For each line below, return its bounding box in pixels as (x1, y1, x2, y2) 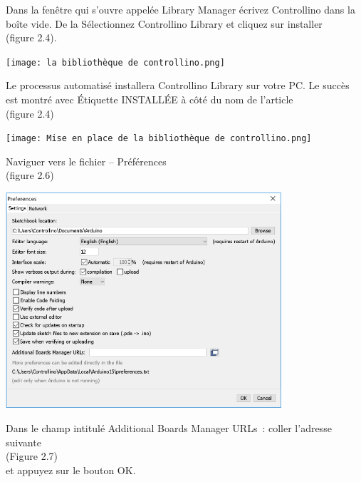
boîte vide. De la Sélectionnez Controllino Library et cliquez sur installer (6, 16, 323, 31)
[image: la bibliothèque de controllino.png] (6, 57, 225, 68)
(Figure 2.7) (6, 448, 58, 463)
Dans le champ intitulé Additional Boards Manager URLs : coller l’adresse (6, 421, 332, 436)
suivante (6, 434, 41, 449)
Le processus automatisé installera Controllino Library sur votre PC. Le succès (6, 78, 350, 93)
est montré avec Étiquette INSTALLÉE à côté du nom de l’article (6, 92, 293, 107)
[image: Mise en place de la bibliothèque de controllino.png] (6, 133, 312, 144)
